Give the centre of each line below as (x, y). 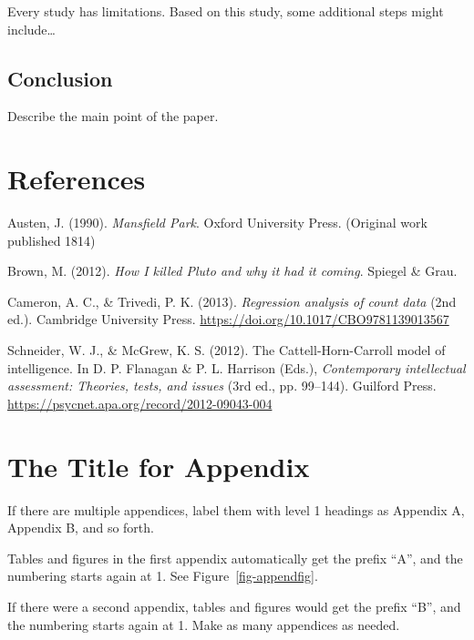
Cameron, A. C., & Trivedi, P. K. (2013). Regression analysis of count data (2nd (232, 301)
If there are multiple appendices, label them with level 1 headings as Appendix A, (236, 509)
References (77, 179)
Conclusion (60, 78)
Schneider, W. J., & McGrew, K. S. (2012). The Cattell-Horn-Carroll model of (227, 350)
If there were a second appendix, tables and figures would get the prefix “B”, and (234, 606)
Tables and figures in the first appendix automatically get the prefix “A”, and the (235, 558)
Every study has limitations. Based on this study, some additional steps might (226, 11)
